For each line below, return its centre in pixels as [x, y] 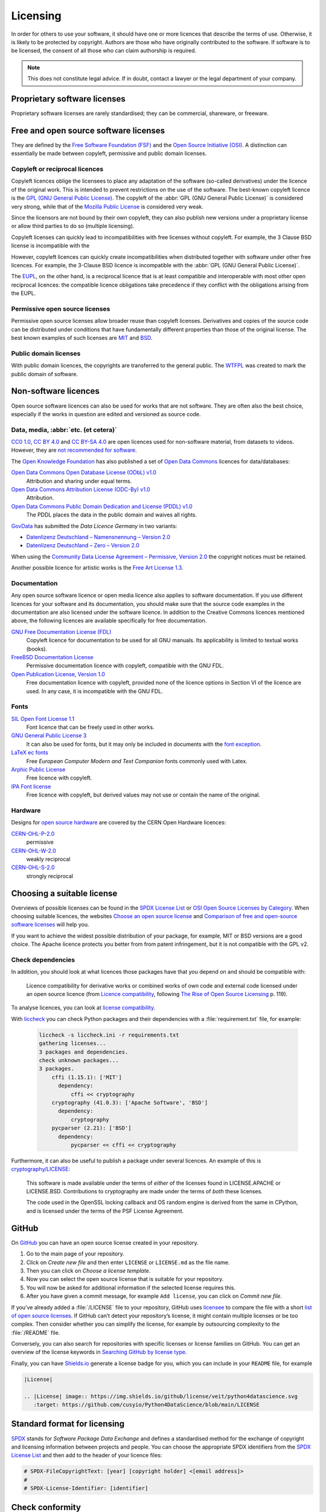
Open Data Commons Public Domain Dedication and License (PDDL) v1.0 [102, 506]
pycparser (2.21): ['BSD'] [92, 1128]
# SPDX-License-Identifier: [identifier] [86, 1488]
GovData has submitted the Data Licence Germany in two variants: [94, 526]
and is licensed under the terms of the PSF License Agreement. [105, 1211]
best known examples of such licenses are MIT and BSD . [82, 338]
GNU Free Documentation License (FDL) [61, 631]
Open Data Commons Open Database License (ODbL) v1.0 [84, 472]
